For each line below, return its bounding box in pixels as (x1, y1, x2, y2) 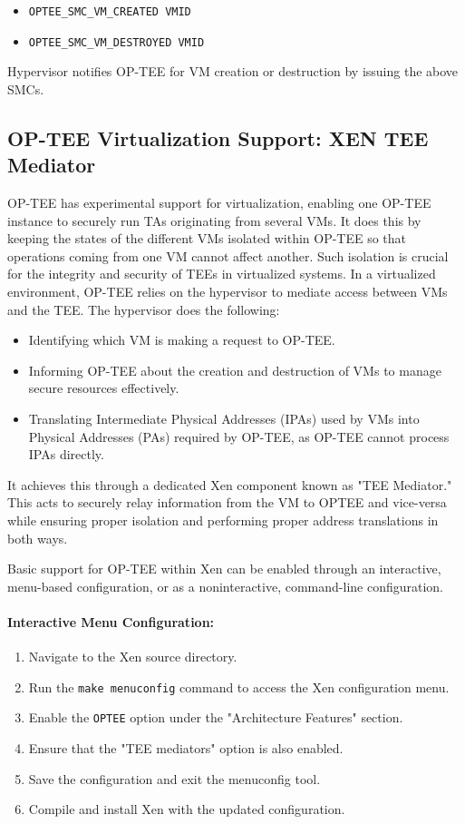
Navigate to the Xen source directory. (28, 647, 237, 666)
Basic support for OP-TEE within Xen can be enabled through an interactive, (7, 559, 441, 578)
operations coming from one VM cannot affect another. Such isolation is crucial (7, 246, 449, 265)
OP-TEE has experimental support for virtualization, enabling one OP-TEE (7, 193, 431, 212)
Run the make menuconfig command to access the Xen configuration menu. (28, 677, 450, 696)
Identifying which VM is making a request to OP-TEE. (28, 330, 335, 349)
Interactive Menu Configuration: (7, 612, 215, 631)
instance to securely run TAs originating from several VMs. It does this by (7, 211, 421, 230)
